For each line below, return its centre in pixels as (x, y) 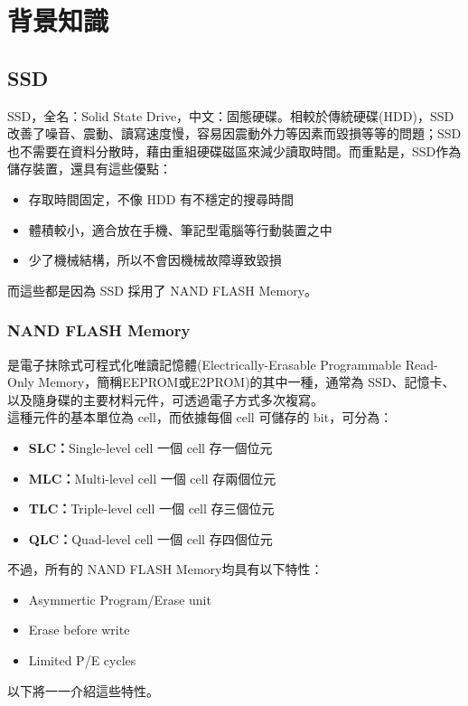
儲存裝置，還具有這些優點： (89, 169)
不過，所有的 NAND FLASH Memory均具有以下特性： (165, 569)
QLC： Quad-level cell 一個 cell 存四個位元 (150, 538)
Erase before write (79, 630)
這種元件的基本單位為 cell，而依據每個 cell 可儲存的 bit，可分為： (200, 417)
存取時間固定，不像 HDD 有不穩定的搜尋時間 (161, 198)
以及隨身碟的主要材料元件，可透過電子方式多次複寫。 (165, 399)
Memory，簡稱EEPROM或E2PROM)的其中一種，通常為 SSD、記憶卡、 (247, 382)
